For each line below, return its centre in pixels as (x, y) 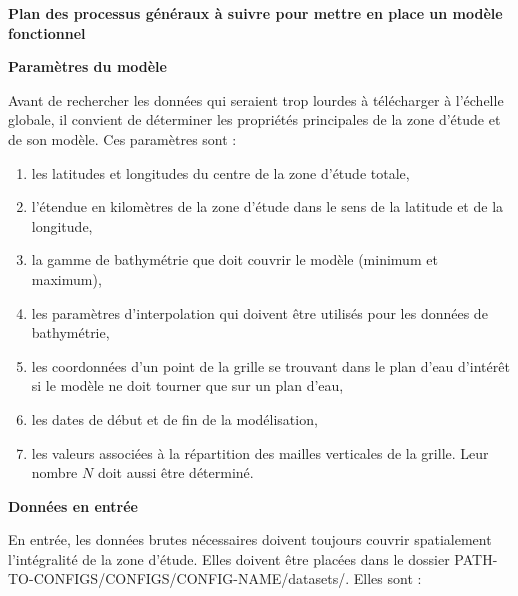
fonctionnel (47, 32)
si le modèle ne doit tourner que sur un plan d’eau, (187, 385)
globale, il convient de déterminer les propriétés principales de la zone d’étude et (254, 119)
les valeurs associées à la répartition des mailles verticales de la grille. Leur (260, 452)
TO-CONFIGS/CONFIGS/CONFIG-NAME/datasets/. (179, 578)
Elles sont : (387, 578)
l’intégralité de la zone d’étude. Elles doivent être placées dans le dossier (229, 558)
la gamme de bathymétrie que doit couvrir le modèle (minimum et (234, 259)
